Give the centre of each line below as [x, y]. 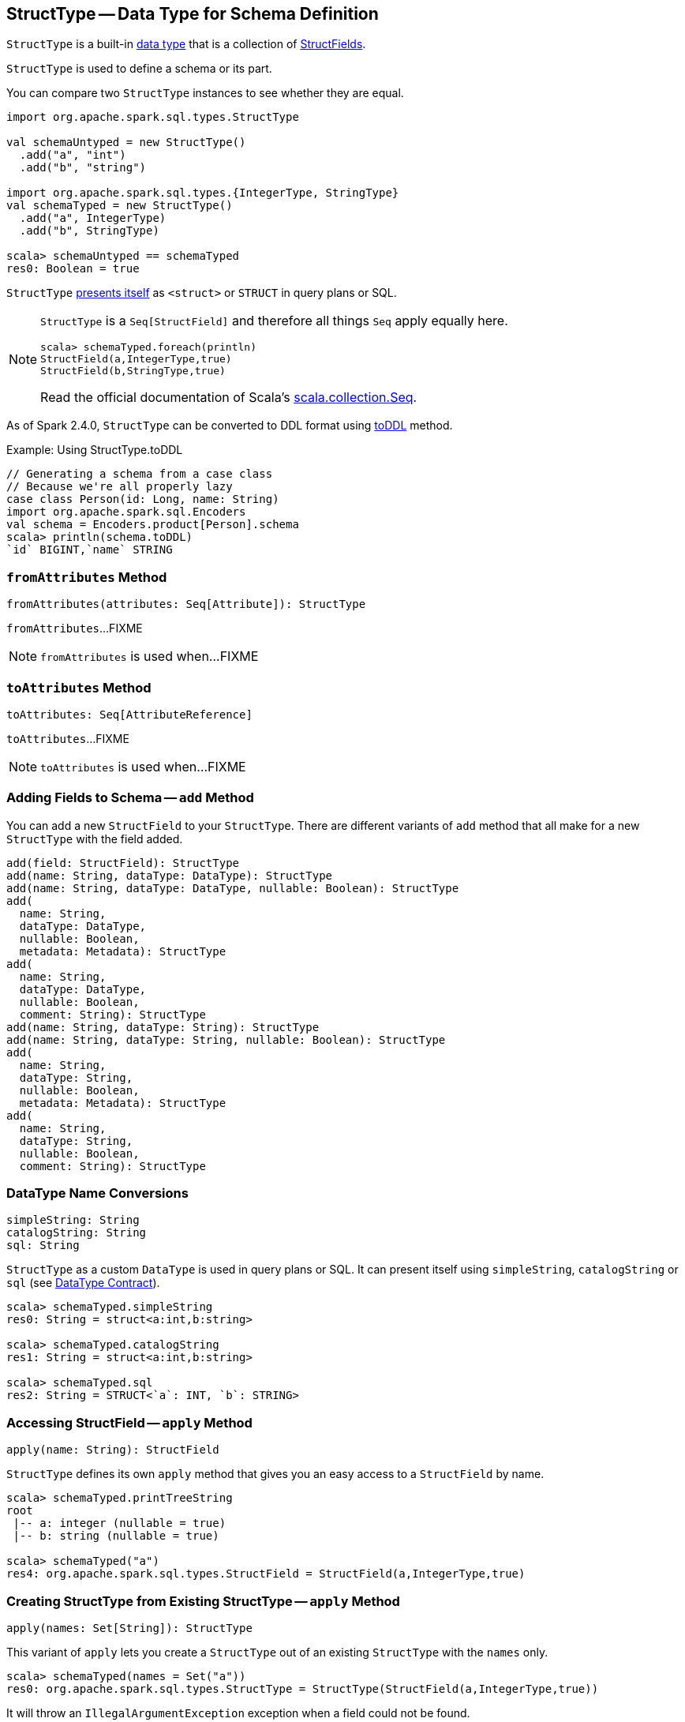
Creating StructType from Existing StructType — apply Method [203, 1601]
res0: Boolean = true [73, 269]
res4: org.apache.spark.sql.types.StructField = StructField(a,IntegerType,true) [266, 1574]
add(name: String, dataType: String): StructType [163, 1027]
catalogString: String [77, 1233]
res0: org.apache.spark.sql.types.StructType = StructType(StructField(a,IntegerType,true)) [303, 1688]
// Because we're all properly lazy [120, 487]
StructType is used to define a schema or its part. [139, 69]
